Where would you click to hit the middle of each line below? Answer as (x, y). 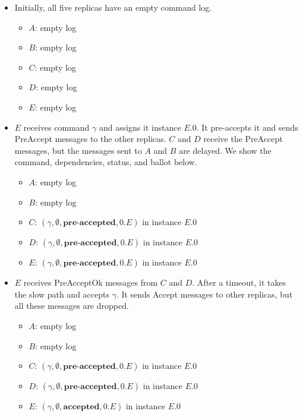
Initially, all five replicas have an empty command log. (113, 7)
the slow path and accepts (62, 294)
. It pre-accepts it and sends (247, 127)
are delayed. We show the (225, 150)
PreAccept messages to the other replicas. (90, 139)
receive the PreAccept (243, 139)
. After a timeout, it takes (239, 282)
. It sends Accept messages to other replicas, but (204, 294)
